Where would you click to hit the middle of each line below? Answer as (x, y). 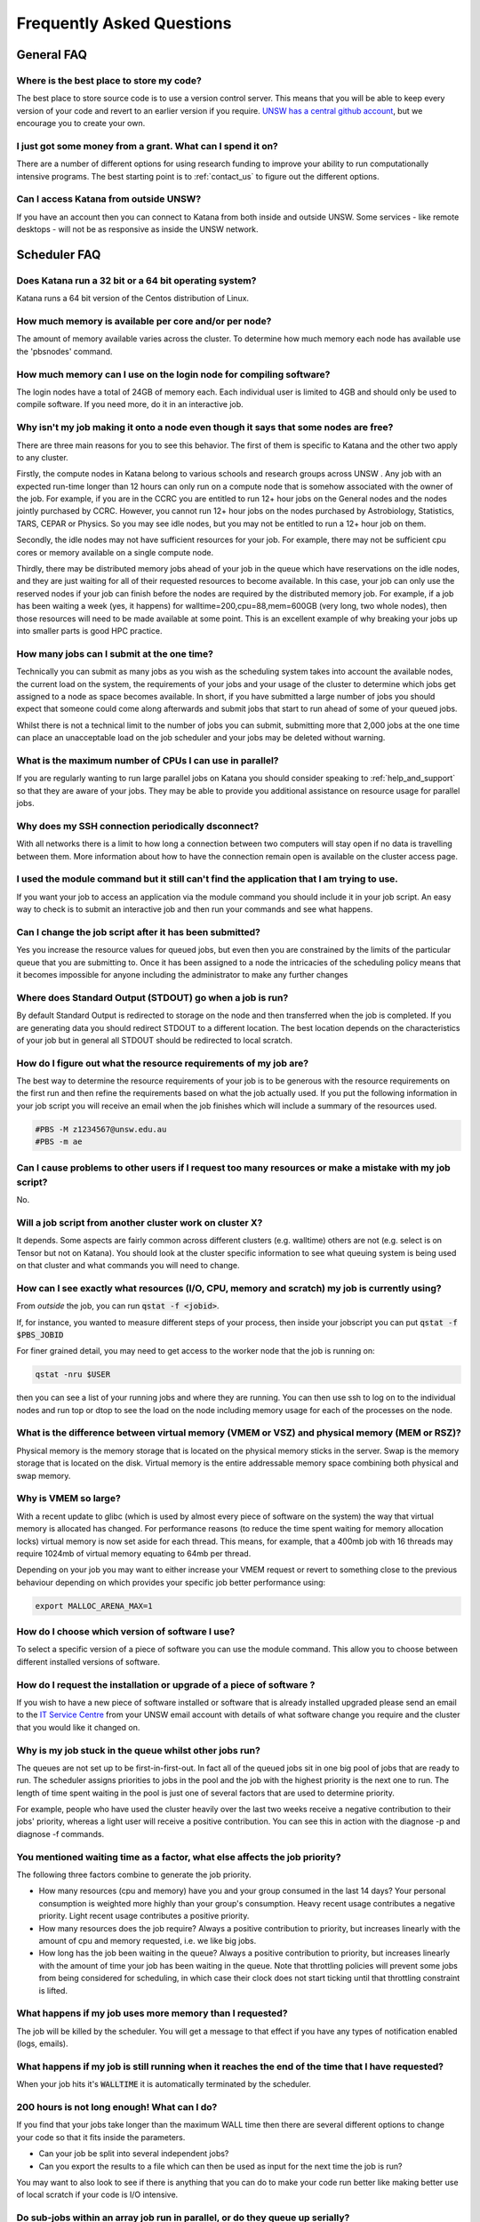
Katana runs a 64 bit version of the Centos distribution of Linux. (132, 299)
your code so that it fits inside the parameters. (101, 2137)
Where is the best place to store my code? (109, 80)
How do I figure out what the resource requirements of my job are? (163, 1063)
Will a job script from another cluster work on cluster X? (140, 1222)
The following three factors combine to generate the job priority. (134, 1874)
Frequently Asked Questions (124, 23)
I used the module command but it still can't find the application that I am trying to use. (208, 879)
